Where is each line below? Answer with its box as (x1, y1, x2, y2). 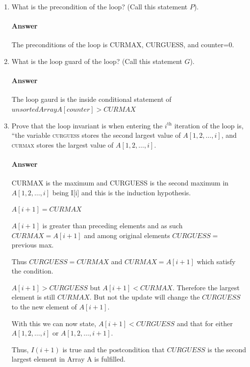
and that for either (176, 318, 233, 328)
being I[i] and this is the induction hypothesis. (52, 187, 191, 197)
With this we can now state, (11, 318, 97, 328)
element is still (11, 292, 55, 302)
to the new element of (11, 302, 77, 312)
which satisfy (197, 256, 236, 266)
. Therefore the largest (172, 282, 240, 292)
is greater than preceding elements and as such (42, 220, 183, 230)
